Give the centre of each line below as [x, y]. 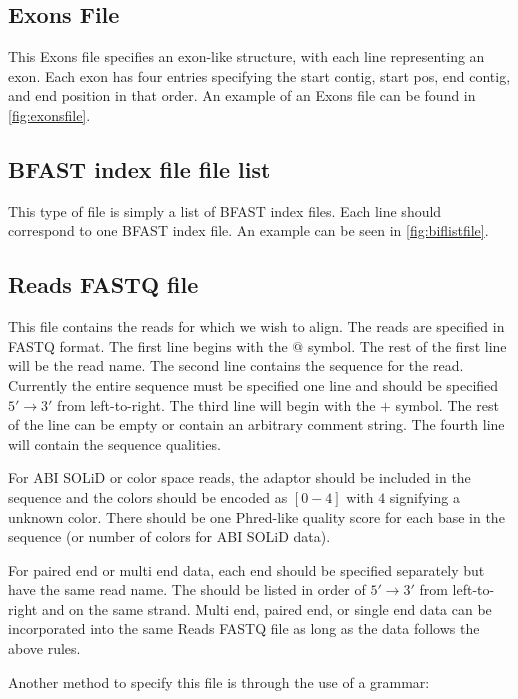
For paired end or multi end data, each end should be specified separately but [246, 569]
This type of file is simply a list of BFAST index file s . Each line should [225, 210]
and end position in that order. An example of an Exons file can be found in [242, 95]
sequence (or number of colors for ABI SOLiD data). [169, 536]
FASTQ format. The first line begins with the [148, 345]
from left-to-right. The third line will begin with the [216, 404]
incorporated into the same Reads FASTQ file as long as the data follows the [244, 628]
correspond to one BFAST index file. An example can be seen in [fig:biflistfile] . [248, 230]
